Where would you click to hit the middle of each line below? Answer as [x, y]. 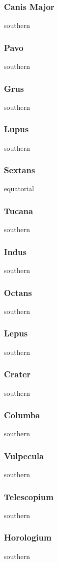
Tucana [19, 210]
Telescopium [29, 496]
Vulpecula [24, 455]
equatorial [19, 188]
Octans [18, 292]
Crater [17, 374]
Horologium [28, 537]
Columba [22, 415]
